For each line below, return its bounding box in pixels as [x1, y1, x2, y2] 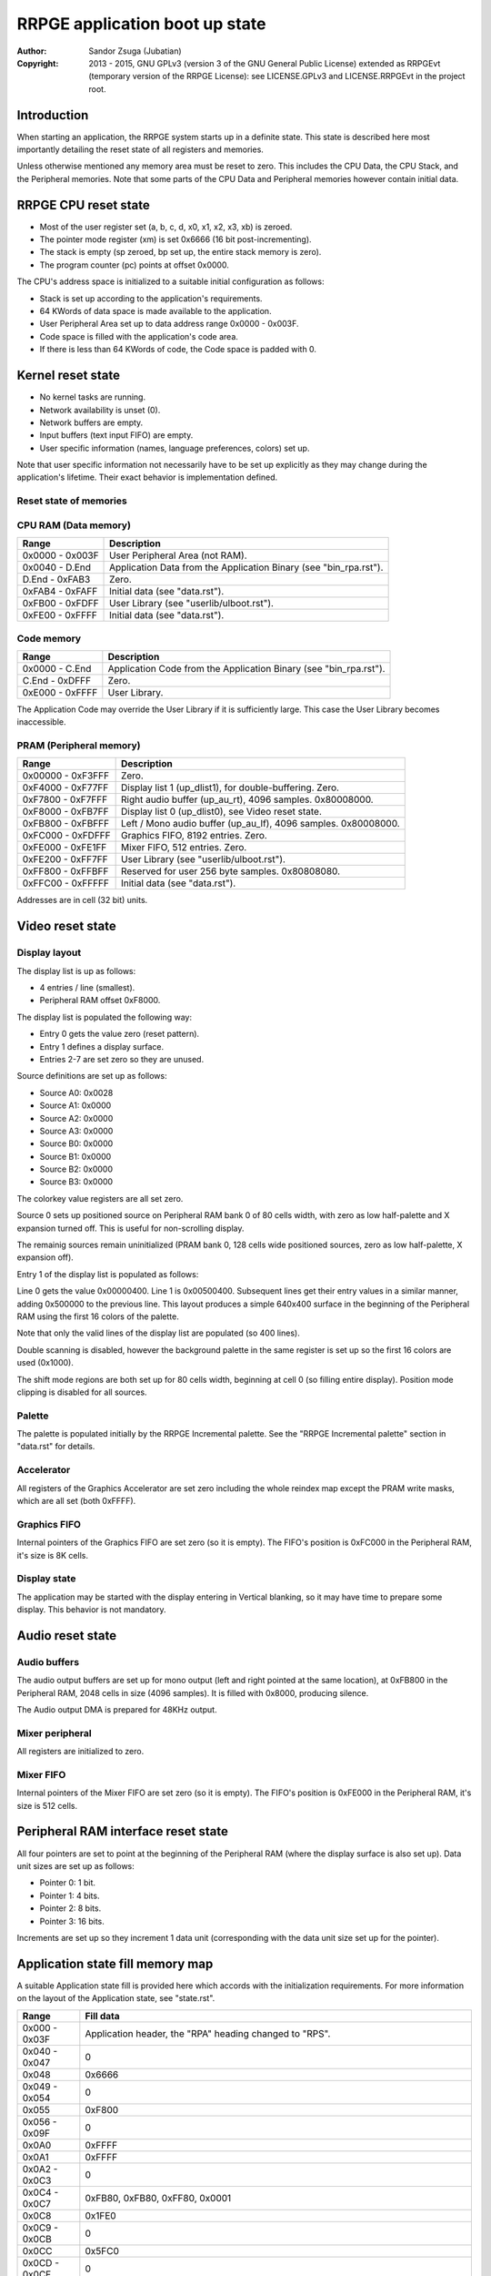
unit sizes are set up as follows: [16, 1860, 135, 1871]
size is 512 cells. [16, 1800, 77, 1811]
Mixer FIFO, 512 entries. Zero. [120, 841, 247, 854]
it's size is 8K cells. [16, 1550, 88, 1560]
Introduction [16, 107, 89, 123]
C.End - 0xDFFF [22, 674, 91, 686]
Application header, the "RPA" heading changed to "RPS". [85, 2027, 331, 2039]
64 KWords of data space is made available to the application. [39, 306, 272, 317]
